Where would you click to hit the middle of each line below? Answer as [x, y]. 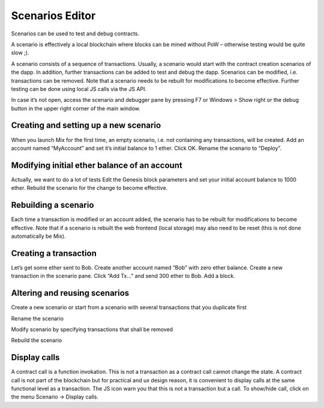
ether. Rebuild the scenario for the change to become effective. [89, 188]
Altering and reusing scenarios [70, 293]
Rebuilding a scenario [52, 205]
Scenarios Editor [53, 16]
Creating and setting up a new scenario [86, 126]
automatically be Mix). [38, 236]
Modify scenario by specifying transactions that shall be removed [92, 329]
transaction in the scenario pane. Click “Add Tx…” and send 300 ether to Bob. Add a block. [123, 276]
